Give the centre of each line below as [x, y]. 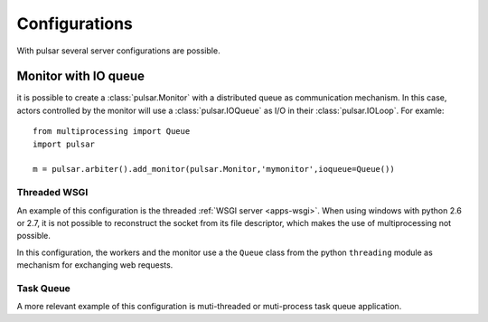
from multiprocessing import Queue [112, 132]
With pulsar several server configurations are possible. [118, 51]
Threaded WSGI [52, 193]
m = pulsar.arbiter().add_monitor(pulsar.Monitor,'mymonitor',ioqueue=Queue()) [214, 169]
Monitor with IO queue [80, 76]
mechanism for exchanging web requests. [95, 265]
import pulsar [64, 144]
